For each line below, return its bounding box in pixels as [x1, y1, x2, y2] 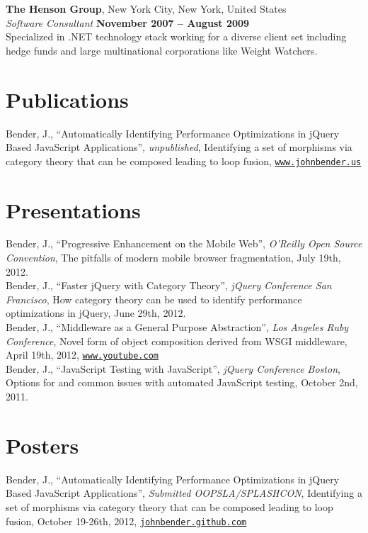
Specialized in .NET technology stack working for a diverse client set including [6, 29, 347, 44]
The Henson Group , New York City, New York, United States [6, 1, 287, 16]
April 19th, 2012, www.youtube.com [6, 347, 159, 362]
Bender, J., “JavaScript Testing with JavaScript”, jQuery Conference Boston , [6, 361, 340, 376]
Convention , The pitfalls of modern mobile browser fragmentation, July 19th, [6, 250, 341, 265]
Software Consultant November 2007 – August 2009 [6, 15, 250, 30]
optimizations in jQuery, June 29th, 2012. [6, 305, 186, 320]
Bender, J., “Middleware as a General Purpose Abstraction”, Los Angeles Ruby [6, 320, 349, 335]
